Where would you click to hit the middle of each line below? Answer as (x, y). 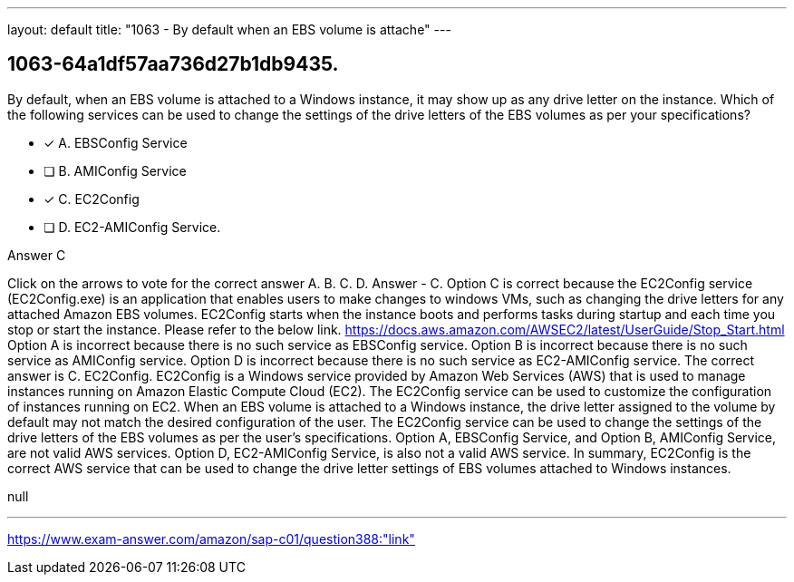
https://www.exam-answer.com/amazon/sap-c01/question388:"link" (211, 538)
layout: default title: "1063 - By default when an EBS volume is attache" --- (229, 29)
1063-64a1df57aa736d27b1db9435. (173, 64)
